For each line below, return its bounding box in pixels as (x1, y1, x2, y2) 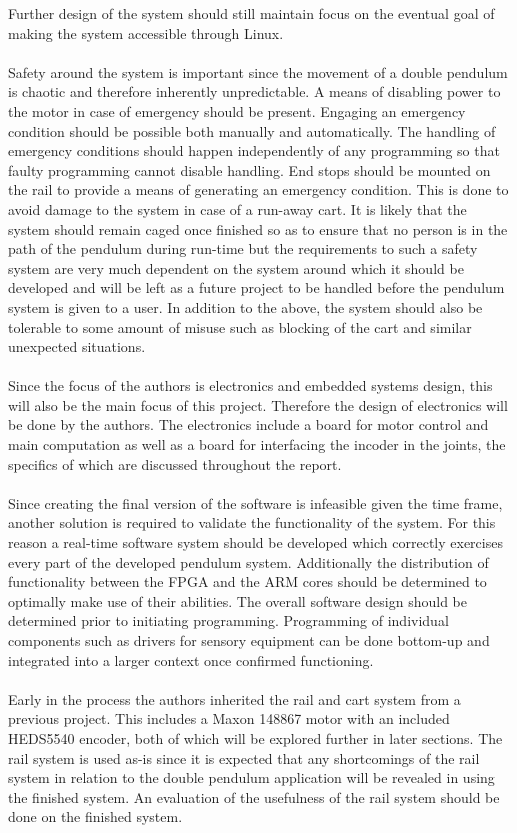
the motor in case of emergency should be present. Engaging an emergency (8, 100, 466, 121)
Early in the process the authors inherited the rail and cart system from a (8, 688, 461, 709)
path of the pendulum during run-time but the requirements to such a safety (8, 238, 478, 259)
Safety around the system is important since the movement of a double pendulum (8, 61, 508, 82)
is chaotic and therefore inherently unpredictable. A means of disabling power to (8, 81, 501, 102)
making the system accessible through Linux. (8, 22, 284, 43)
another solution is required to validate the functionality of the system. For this (8, 512, 496, 533)
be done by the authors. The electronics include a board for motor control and (8, 414, 489, 435)
